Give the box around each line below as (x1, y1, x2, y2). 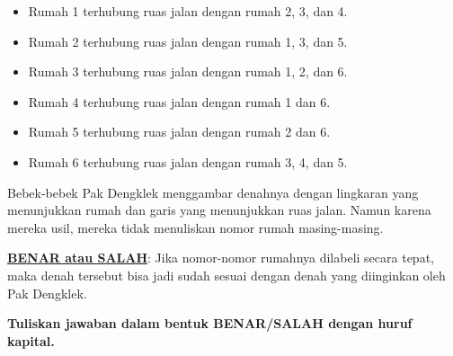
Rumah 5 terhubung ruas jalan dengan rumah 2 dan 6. (28, 122, 331, 141)
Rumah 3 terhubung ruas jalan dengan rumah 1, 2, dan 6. (28, 62, 348, 81)
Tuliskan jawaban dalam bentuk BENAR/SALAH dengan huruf (7, 314, 413, 333)
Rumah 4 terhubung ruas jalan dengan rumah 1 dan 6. (28, 92, 331, 111)
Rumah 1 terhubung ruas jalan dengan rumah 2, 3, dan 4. (28, 2, 348, 20)
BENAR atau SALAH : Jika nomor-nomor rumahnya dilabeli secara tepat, (7, 248, 434, 267)
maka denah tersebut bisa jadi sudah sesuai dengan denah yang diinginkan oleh (7, 265, 446, 284)
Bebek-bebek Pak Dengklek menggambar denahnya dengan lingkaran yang (7, 182, 419, 201)
